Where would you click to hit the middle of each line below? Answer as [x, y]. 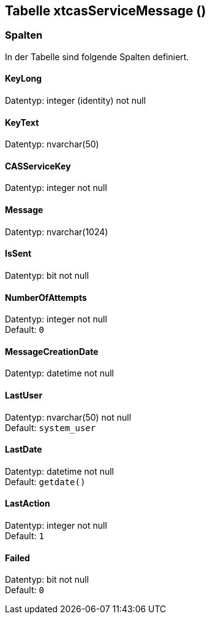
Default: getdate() [45, 481]
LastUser [24, 395]
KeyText [22, 122]
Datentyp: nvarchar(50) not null [68, 417]
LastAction [28, 504]
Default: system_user [51, 427]
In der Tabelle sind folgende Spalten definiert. [97, 56]
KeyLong [24, 79]
